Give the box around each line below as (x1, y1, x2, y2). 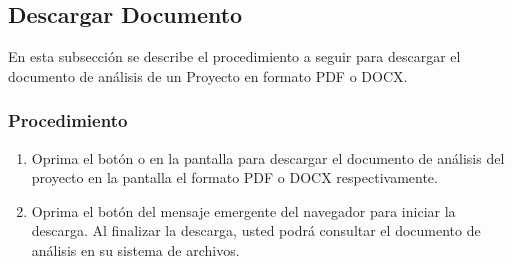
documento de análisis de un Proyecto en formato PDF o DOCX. (8, 65, 408, 86)
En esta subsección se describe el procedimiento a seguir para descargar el (8, 46, 461, 67)
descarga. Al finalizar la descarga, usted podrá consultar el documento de (31, 220, 481, 241)
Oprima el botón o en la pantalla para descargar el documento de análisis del (31, 147, 505, 168)
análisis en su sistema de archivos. (31, 239, 240, 260)
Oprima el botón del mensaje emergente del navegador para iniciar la (31, 200, 456, 221)
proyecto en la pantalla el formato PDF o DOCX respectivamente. (31, 167, 438, 188)
